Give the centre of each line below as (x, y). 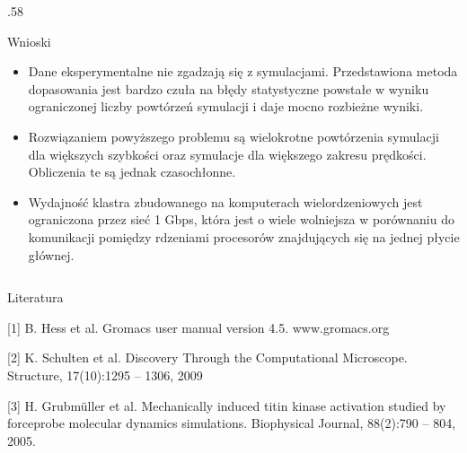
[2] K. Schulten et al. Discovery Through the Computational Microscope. (207, 357)
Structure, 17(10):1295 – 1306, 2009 (105, 375)
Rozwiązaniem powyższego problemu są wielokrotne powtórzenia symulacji (233, 136)
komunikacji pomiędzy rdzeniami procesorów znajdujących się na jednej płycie (244, 236)
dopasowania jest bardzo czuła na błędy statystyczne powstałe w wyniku (229, 88)
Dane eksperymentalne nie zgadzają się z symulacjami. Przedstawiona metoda (243, 71)
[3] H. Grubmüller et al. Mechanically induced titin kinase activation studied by (227, 405)
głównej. (51, 254)
